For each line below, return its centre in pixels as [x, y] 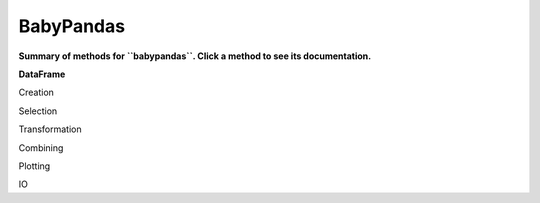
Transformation [50, 129]
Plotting [34, 166]
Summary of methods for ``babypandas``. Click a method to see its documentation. [195, 56]
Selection [38, 111]
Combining [41, 147]
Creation [36, 92]
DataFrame [42, 74]
